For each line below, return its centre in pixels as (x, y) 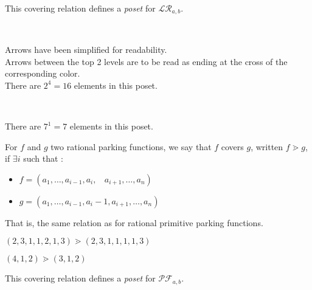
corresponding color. (43, 73)
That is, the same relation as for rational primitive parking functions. (134, 222)
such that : (43, 158)
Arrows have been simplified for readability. (86, 50)
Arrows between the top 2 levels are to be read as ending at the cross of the (146, 61)
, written (267, 146)
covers (232, 146)
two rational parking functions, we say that (131, 146)
